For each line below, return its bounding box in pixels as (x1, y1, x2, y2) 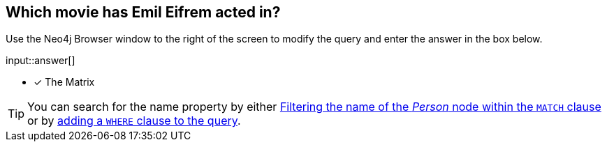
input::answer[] (6, 54, 75, 67)
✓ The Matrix (34, 76, 95, 88)
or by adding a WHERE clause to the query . (27, 114, 241, 128)
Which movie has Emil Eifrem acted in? (6, 3, 281, 21)
